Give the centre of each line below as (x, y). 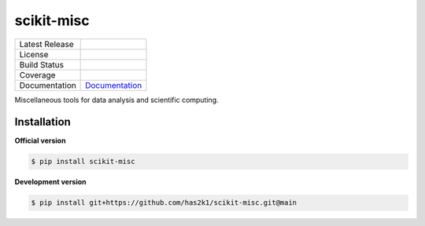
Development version (50, 182)
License (34, 54)
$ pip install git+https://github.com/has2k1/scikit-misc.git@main (164, 203)
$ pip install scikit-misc (83, 162)
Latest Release (46, 44)
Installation (42, 122)
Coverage (37, 75)
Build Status (42, 64)
